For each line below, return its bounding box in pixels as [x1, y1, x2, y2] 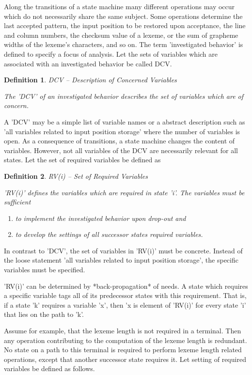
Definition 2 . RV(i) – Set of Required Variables [4, 171, 148, 181]
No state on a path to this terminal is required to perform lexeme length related [4, 344, 242, 355]
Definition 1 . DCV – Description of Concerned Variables [4, 75, 177, 85]
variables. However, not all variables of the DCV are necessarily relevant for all [4, 145, 238, 155]
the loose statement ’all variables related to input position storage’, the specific [4, 255, 238, 265]
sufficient [4, 197, 31, 207]
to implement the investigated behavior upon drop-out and [15, 213, 186, 223]
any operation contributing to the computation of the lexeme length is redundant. [4, 335, 247, 345]
